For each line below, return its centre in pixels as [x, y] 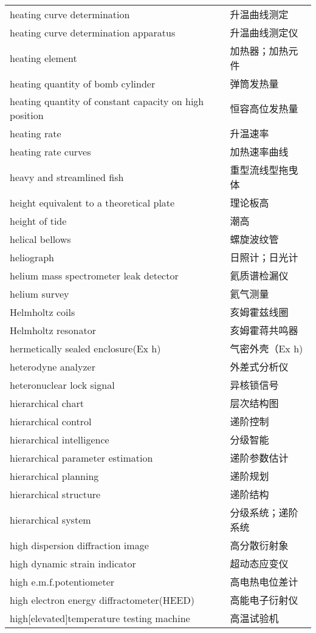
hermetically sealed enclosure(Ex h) [85, 348]
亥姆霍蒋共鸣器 [264, 330]
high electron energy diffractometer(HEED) [102, 600]
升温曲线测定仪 [264, 33]
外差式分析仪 [259, 367]
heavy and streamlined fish [67, 177]
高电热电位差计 [264, 582]
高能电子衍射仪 [264, 600]
